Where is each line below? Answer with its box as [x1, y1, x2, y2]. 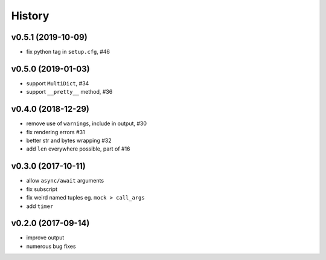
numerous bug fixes [26, 242, 76, 250]
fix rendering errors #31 [26, 128, 85, 135]
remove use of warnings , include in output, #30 [26, 120, 147, 127]
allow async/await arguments [26, 177, 104, 184]
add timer [26, 203, 54, 210]
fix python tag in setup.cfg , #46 [26, 48, 110, 56]
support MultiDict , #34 [26, 79, 89, 87]
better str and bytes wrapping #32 [26, 137, 112, 145]
